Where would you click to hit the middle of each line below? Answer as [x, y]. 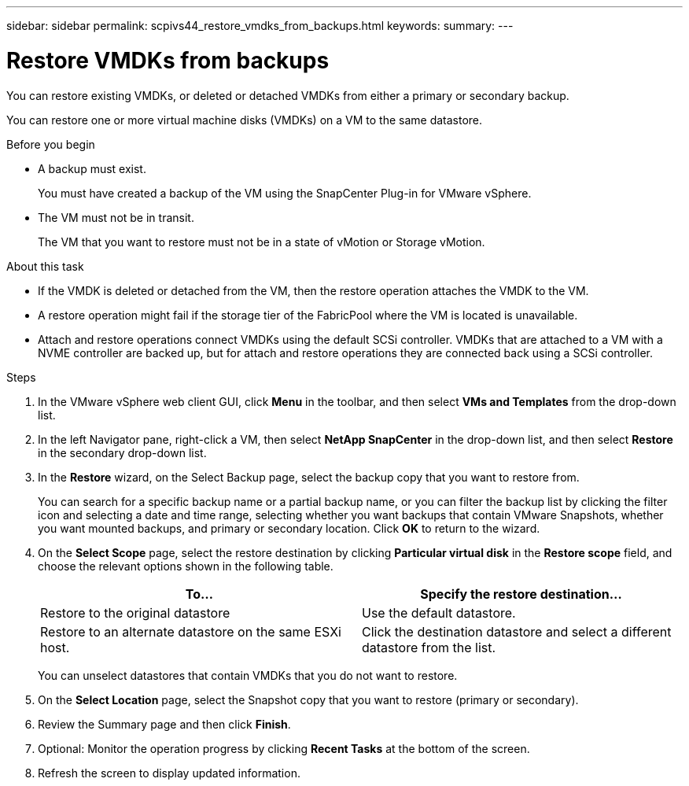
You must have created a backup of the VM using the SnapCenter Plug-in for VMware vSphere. [285, 193]
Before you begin [51, 144]
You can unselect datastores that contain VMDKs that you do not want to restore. [248, 675]
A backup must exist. [92, 168]
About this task [45, 266]
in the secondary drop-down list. [122, 452]
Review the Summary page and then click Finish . [164, 724]
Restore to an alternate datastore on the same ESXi [191, 631]
